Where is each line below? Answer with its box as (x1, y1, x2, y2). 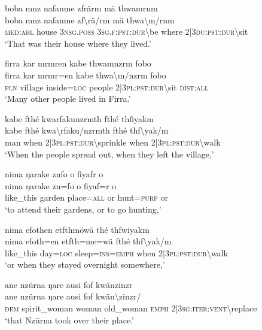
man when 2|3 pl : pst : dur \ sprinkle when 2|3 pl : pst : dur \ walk (5, 135, 221, 148)
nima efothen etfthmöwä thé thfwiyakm (5, 223, 150, 235)
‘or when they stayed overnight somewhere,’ (5, 258, 165, 271)
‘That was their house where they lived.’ (5, 37, 151, 49)
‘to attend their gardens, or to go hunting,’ (5, 202, 162, 215)
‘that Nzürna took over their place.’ (5, 313, 134, 326)
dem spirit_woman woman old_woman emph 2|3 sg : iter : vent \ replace (5, 302, 257, 314)
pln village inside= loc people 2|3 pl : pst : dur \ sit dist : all (5, 80, 209, 93)
